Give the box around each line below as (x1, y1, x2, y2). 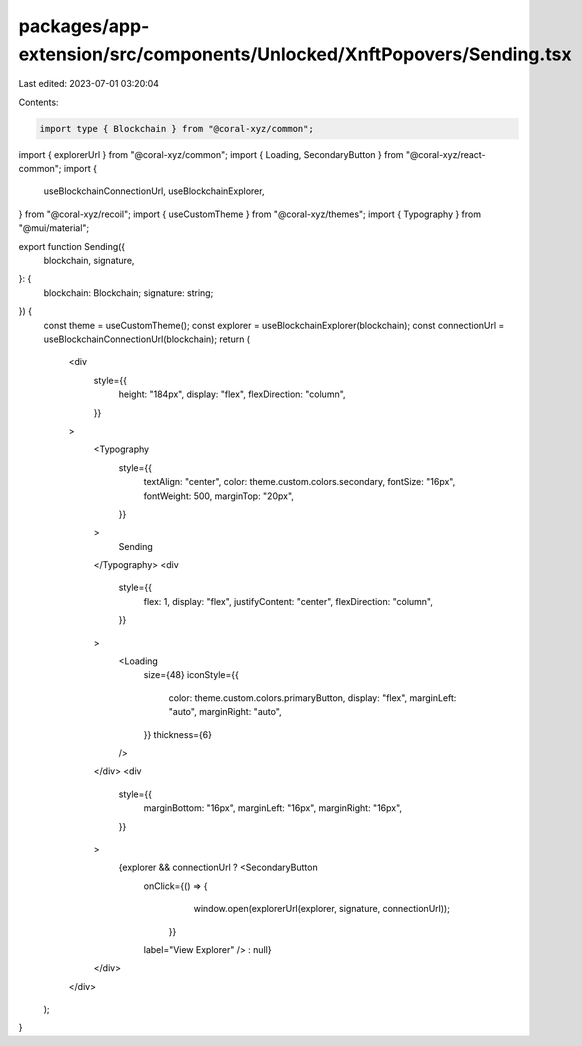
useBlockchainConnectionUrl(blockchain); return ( (43, 333, 250, 345)
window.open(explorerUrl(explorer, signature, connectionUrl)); (193, 903, 450, 915)
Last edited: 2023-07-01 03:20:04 (18, 78, 160, 90)
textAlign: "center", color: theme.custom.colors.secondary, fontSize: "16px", (143, 476, 456, 488)
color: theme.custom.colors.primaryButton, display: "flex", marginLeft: (168, 691, 457, 704)
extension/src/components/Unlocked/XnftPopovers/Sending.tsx (18, 43, 572, 65)
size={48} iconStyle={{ (143, 669, 239, 681)
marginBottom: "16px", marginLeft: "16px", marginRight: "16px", (143, 802, 403, 814)
